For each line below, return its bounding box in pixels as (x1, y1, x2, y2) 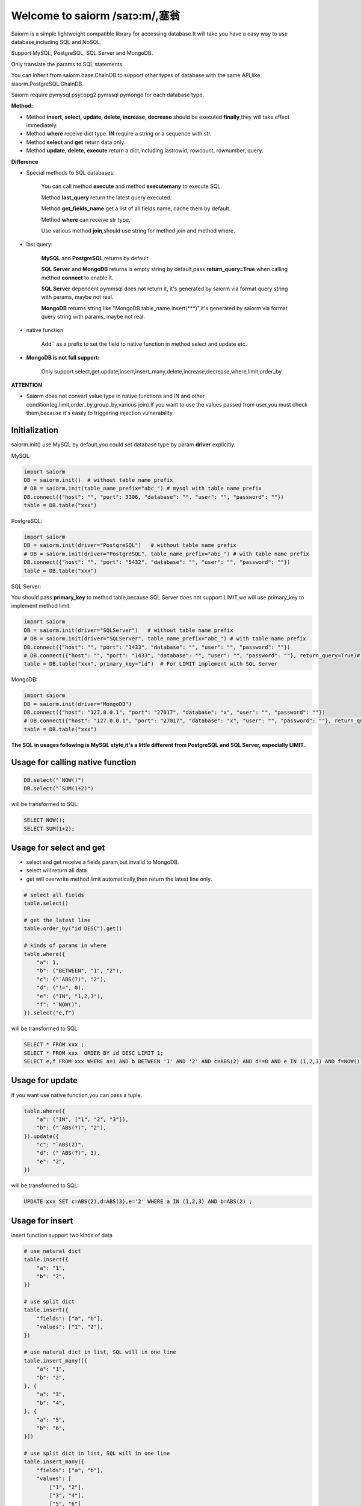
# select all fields (23, 892, 84, 898)
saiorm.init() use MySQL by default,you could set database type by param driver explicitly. (11, 441, 236, 448)
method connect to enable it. (41, 274, 114, 281)
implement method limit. (11, 602, 72, 610)
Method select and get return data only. (26, 139, 126, 146)
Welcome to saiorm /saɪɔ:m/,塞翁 (11, 9, 180, 22)
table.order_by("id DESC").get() (23, 925, 123, 932)
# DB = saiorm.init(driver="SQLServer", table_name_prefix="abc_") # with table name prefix (23, 636, 306, 642)
